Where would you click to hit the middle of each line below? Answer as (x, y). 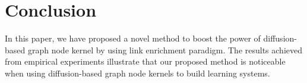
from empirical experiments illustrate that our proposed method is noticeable (145, 61)
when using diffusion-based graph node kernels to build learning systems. (137, 73)
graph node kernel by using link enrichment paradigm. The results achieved (165, 50)
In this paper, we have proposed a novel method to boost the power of (133, 38)
